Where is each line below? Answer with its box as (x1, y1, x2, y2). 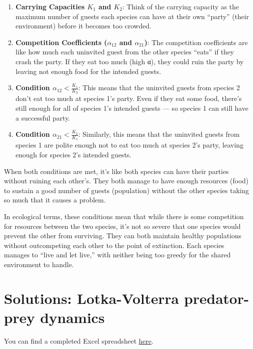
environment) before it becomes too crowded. (15, 21, 152, 31)
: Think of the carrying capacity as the (122, 1, 239, 11)
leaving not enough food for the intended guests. (15, 66, 161, 76)
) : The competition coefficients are (144, 37, 248, 47)
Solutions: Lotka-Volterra (4, 288, 179, 308)
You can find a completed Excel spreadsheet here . (4, 335, 154, 346)
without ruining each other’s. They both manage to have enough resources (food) (4, 175, 249, 186)
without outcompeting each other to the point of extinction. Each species (4, 240, 225, 250)
